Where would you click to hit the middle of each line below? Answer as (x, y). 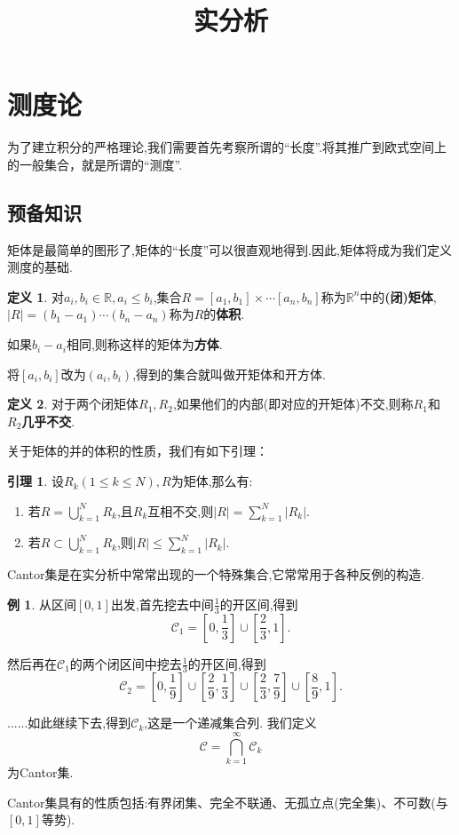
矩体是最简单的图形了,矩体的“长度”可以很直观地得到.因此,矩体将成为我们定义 (229, 249)
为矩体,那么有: (212, 481)
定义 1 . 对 (36, 296)
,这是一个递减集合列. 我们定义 (230, 723)
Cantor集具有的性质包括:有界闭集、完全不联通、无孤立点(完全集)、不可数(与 (228, 802)
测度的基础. (40, 267)
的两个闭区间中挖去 (126, 663)
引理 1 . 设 (36, 481)
